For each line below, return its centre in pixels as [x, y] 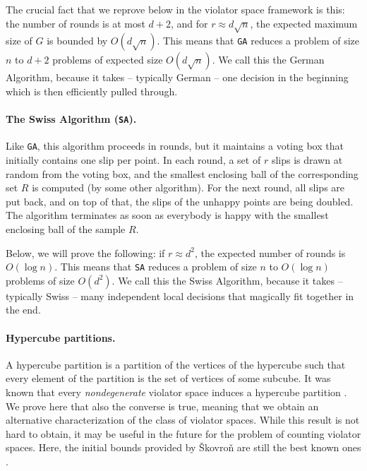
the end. [23, 310]
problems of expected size [108, 60]
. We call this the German [268, 60]
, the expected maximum [304, 23]
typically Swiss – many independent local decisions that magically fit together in [180, 296]
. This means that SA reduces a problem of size [156, 267]
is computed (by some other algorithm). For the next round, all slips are [188, 187]
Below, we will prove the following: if [85, 252]
